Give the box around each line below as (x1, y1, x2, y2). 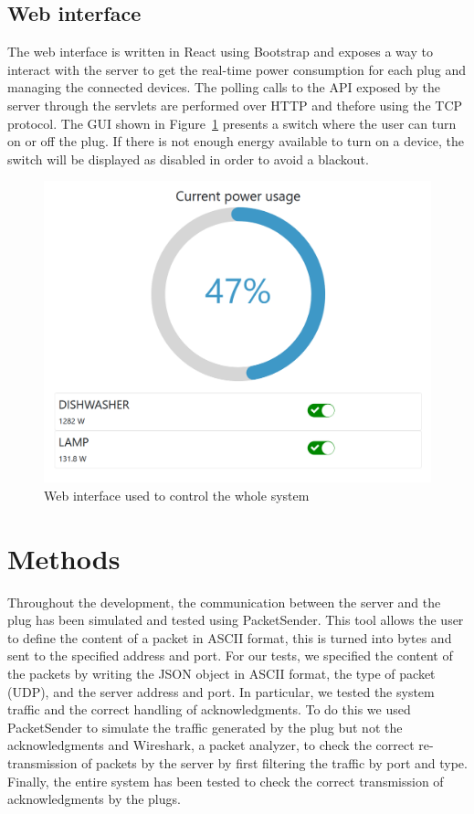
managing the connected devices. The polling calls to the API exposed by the (7, 78, 441, 97)
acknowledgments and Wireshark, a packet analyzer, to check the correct (7, 735, 415, 755)
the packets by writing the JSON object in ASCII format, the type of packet (7, 664, 436, 683)
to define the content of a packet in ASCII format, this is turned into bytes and (7, 628, 452, 647)
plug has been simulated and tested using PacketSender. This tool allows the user (7, 610, 464, 629)
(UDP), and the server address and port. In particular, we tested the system (7, 682, 435, 701)
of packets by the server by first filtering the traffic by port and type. (81, 754, 468, 773)
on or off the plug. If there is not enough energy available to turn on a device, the (7, 132, 464, 151)
